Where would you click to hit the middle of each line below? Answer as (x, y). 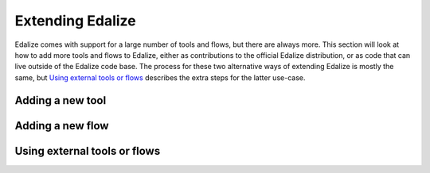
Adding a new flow (62, 126)
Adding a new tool (61, 100)
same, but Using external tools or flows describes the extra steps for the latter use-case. (160, 77)
